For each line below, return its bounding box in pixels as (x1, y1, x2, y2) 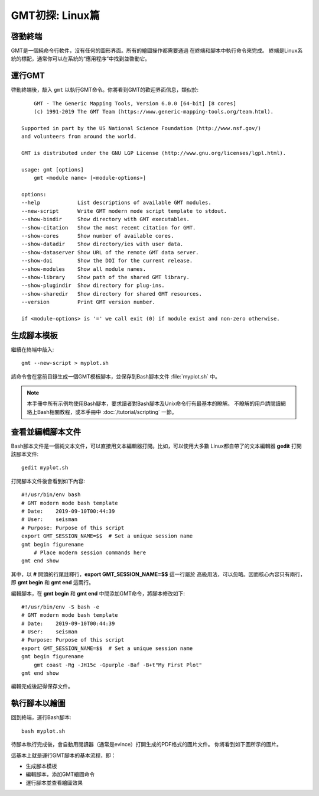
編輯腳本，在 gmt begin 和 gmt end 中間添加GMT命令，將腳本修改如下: (11, 590, 185, 597)
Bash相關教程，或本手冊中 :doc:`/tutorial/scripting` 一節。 (37, 408, 177, 415)
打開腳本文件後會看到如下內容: (11, 477, 86, 484)
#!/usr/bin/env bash (21, 491, 81, 498)
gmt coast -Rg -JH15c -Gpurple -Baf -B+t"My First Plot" (33, 661, 202, 668)
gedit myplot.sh (21, 464, 69, 471)
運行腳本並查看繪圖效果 (25, 779, 83, 786)
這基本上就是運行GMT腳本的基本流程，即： (11, 752, 116, 759)
